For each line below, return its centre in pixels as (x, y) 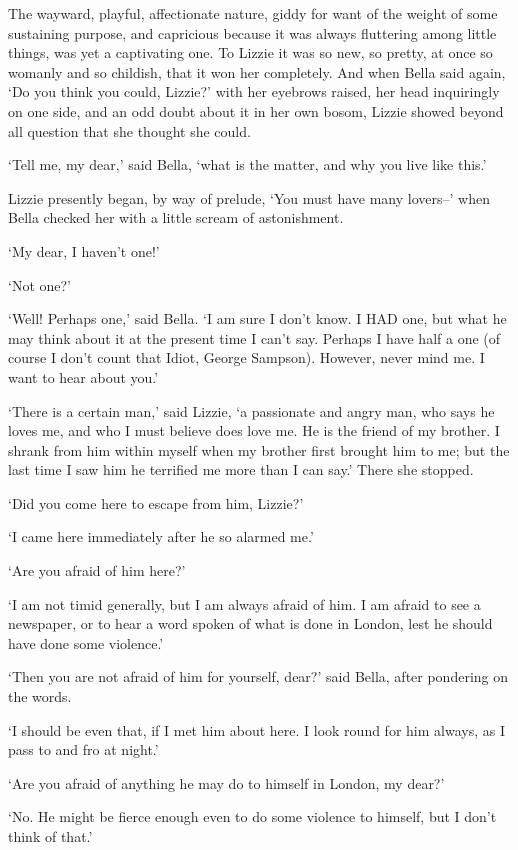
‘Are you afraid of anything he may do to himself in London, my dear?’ (226, 782)
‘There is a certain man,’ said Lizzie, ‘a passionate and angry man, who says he (251, 410)
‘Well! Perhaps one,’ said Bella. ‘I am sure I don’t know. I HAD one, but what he (257, 318)
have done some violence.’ (86, 642)
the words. (40, 696)
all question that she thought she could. (129, 130)
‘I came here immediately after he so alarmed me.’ (161, 536)
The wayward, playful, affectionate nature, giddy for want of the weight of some (253, 13)
